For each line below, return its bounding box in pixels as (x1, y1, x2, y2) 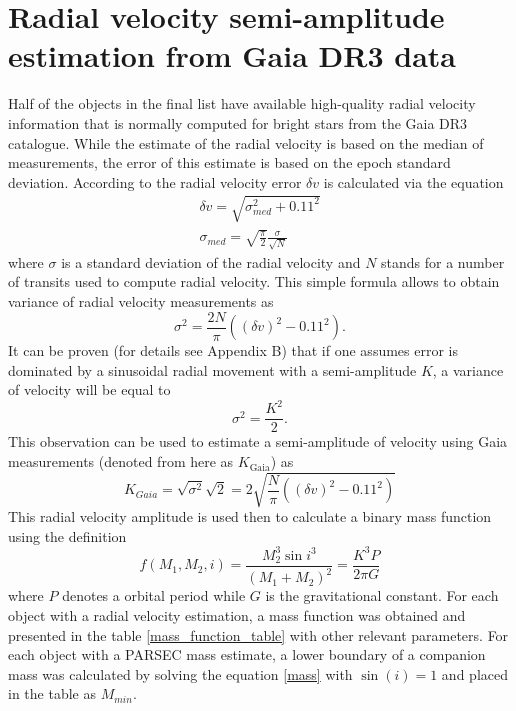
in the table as (8, 683, 96, 704)
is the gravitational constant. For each (265, 585, 499, 606)
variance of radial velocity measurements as (8, 291, 274, 312)
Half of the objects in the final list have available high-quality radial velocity (8, 93, 476, 114)
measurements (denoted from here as (8, 451, 234, 472)
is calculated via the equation (323, 171, 504, 192)
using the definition (8, 525, 127, 546)
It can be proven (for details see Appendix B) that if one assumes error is (8, 340, 458, 361)
